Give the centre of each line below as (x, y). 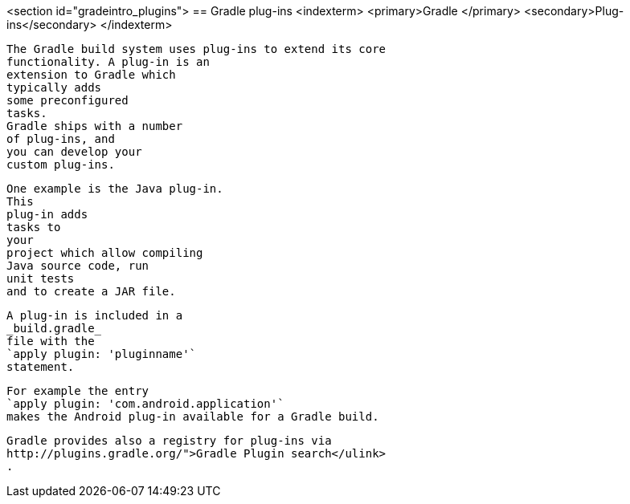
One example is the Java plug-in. (115, 189)
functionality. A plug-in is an (108, 62)
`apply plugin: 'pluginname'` (102, 354)
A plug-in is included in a (95, 315)
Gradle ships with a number (95, 126)
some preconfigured (67, 100)
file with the (51, 341)
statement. (41, 367)
